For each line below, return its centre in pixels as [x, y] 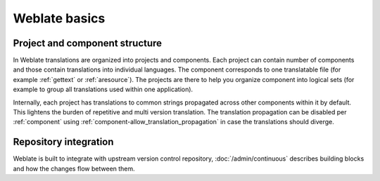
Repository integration [63, 142]
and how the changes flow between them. [74, 168]
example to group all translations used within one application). [103, 89]
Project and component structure [87, 43]
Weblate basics [59, 18]
